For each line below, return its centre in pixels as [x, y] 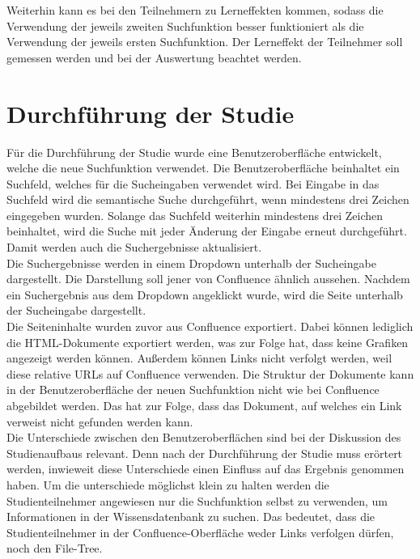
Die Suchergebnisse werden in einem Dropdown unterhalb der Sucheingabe [191, 263]
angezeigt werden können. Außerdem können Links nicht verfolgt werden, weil [199, 358]
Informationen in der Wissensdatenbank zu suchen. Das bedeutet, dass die [191, 517]
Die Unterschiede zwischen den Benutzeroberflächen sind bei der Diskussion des [204, 437]
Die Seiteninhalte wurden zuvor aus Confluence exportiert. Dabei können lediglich [210, 326]
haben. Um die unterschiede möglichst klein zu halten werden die [168, 484]
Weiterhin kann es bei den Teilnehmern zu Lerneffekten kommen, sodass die [195, 10]
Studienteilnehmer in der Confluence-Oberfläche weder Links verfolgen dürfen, [200, 532]
